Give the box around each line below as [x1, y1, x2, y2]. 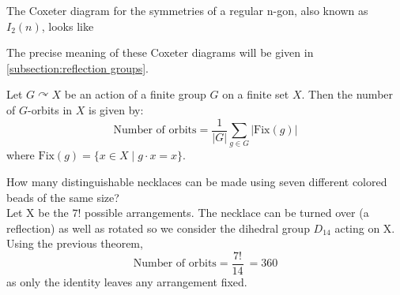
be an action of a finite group [64, 86, 206, 103]
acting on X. [334, 219, 395, 236]
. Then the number [301, 86, 394, 103]
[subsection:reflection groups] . [6, 59, 149, 76]
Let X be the [6, 204, 69, 221]
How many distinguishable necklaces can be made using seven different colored [6, 173, 387, 189]
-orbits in [27, 101, 73, 118]
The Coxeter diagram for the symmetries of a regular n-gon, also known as [6, 2, 368, 18]
